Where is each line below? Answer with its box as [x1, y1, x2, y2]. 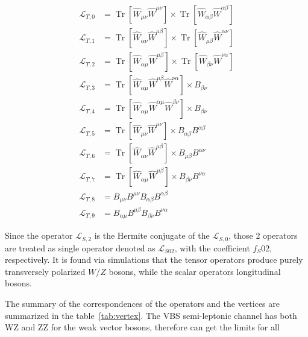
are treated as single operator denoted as [5, 241, 156, 254]
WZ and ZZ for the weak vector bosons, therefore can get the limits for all [5, 321, 280, 333]
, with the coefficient [174, 241, 250, 254]
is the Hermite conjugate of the [94, 229, 210, 242]
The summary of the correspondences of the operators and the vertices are [5, 297, 280, 310]
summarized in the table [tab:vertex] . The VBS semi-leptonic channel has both [5, 309, 297, 321]
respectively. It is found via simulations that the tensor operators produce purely [5, 253, 303, 266]
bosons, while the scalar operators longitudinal [108, 265, 281, 277]
